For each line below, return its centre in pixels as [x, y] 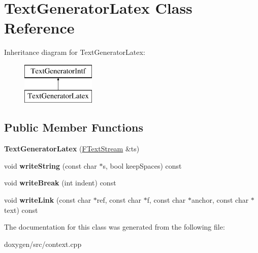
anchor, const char [220, 200]
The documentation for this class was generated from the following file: [115, 227]
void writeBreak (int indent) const [60, 183]
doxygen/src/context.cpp [43, 244]
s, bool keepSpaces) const [142, 165]
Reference [39, 28]
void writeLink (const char [48, 200]
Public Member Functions [74, 127]
